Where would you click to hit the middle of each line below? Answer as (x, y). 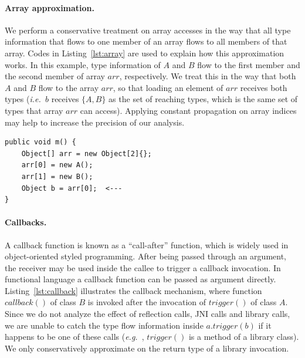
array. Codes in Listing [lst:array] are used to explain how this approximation (145, 53)
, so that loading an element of (168, 87)
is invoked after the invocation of (147, 302)
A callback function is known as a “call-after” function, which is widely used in (147, 244)
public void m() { (40, 142)
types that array (34, 110)
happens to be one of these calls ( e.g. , (74, 337)
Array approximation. (50, 7)
